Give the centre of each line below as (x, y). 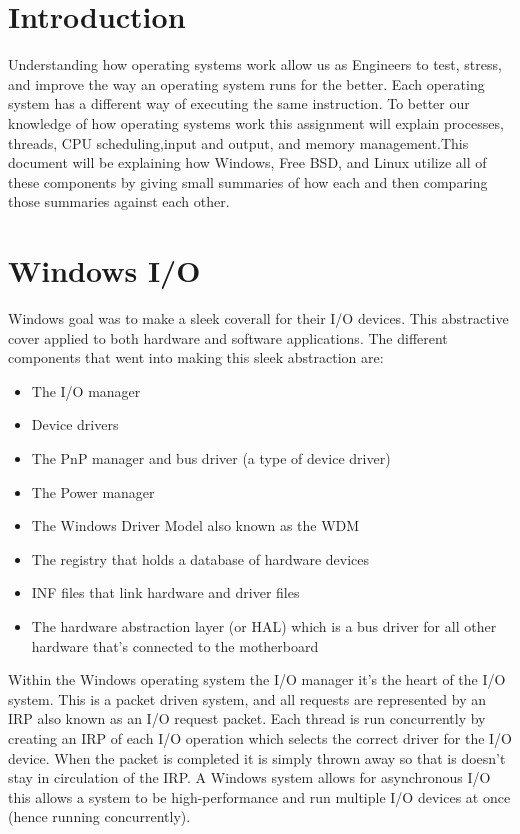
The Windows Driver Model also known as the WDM (195, 525)
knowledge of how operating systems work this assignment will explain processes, (256, 122)
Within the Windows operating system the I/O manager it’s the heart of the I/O (257, 679)
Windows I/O (104, 270)
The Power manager (93, 491)
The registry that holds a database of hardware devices (200, 558)
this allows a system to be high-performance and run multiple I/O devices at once (259, 796)
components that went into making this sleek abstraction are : (196, 357)
